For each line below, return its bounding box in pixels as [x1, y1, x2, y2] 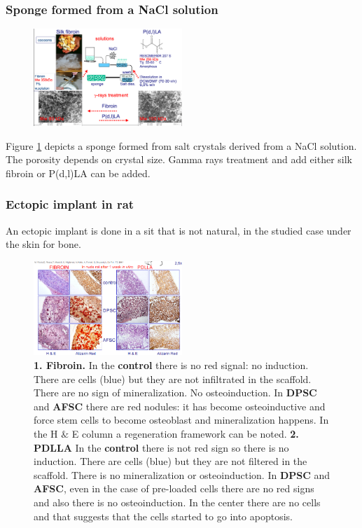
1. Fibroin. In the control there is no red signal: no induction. [34, 357, 309, 372]
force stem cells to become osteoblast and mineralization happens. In [34, 412, 329, 427]
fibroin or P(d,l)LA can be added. [6, 165, 151, 180]
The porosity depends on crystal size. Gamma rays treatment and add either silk [6, 152, 353, 167]
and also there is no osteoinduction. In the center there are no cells [34, 494, 321, 509]
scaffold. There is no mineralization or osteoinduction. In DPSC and [34, 467, 330, 482]
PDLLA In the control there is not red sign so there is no [34, 440, 289, 454]
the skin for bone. [6, 237, 81, 251]
